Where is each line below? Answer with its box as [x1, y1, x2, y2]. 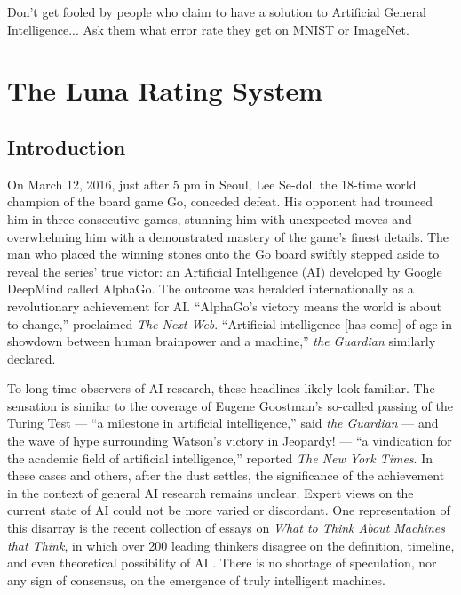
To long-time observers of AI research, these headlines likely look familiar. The [7, 379, 435, 398]
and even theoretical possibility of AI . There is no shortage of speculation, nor [7, 553, 437, 572]
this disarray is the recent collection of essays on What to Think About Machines [7, 519, 445, 537]
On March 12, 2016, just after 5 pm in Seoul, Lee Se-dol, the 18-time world [7, 174, 417, 193]
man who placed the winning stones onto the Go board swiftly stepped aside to [7, 245, 440, 263]
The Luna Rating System [7, 72, 322, 109]
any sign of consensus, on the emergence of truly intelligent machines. [7, 570, 385, 589]
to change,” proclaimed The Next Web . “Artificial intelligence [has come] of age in [7, 314, 452, 333]
